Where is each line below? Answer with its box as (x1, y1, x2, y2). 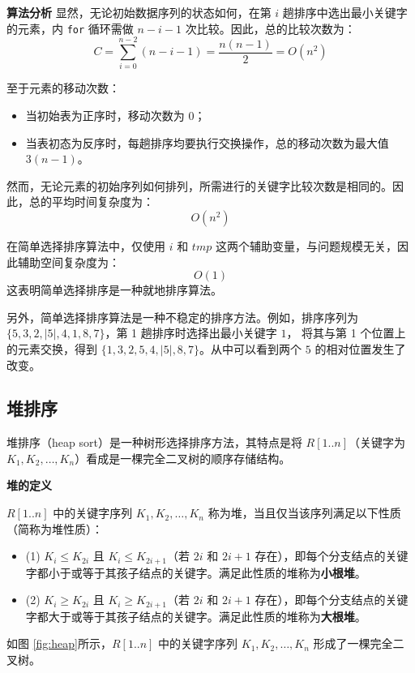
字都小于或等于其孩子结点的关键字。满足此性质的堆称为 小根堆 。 (25, 564, 366, 581)
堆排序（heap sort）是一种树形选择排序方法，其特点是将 (6, 434, 302, 451)
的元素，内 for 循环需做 (6, 19, 134, 36)
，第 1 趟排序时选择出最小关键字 (105, 324, 277, 341)
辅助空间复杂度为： (17, 253, 120, 270)
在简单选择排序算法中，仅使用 (6, 237, 165, 254)
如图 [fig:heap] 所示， (6, 635, 112, 652)
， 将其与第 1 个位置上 (286, 324, 406, 341)
